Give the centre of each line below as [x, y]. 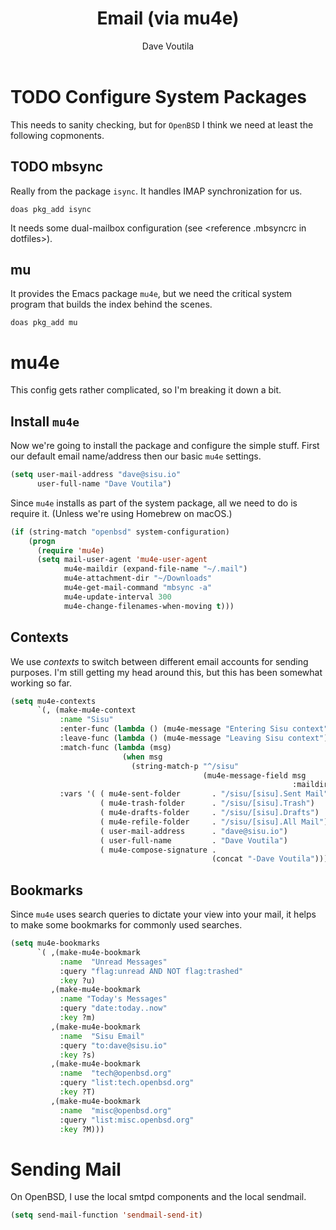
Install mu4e [45, 421]
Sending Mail [66, 1169]
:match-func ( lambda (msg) [115, 747]
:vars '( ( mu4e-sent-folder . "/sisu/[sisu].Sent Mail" [194, 794]
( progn [42, 541]
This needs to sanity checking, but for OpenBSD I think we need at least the [162, 124]
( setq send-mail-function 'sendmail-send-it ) [106, 1215]
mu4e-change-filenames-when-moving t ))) [149, 606]
